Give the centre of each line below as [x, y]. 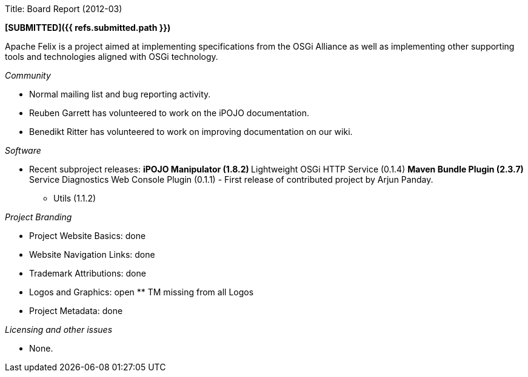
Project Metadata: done [76, 311]
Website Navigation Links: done [92, 254]
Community [28, 75]
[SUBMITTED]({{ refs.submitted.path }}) [88, 28]
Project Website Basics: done [88, 236]
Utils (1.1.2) [75, 198]
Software [23, 150]
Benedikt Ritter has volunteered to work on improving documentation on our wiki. [191, 132]
